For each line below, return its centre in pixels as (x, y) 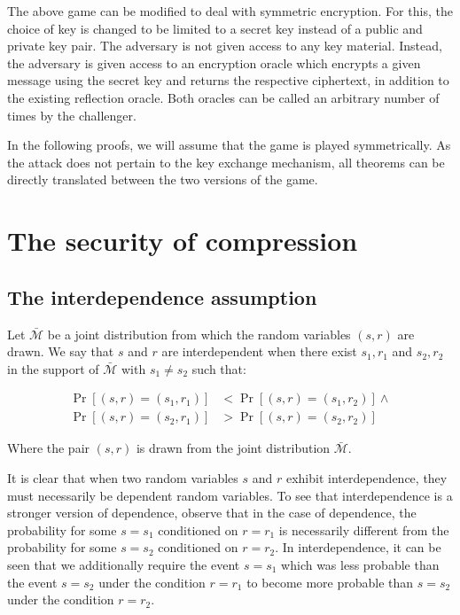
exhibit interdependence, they (366, 477)
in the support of (53, 368)
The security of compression (183, 241)
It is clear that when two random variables (123, 477)
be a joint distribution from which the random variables (199, 334)
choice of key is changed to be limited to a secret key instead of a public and (215, 28)
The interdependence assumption (162, 296)
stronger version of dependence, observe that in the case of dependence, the (212, 513)
